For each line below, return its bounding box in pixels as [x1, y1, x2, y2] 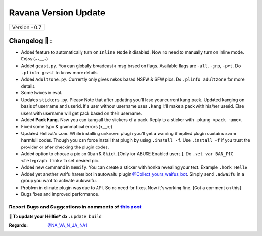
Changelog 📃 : [9, 36, 53, 44]
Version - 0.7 [12, 24, 42, 30]
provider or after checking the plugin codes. [21, 144, 109, 150]
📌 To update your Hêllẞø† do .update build [9, 213, 102, 220]
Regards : [9, 222, 28, 228]
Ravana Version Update [9, 7, 106, 18]
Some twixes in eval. [21, 90, 63, 96]
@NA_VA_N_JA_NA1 [47, 222, 87, 228]
